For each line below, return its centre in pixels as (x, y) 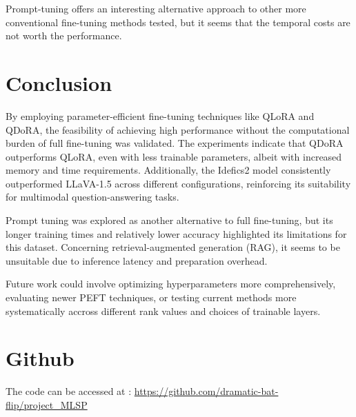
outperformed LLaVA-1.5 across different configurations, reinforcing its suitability (178, 183)
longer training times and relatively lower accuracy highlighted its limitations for (176, 233)
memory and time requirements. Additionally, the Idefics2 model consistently (168, 170)
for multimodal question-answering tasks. (92, 197)
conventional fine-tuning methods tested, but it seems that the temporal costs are (178, 22)
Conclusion (59, 82)
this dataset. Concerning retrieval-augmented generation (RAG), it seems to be (173, 247)
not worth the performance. (64, 35)
